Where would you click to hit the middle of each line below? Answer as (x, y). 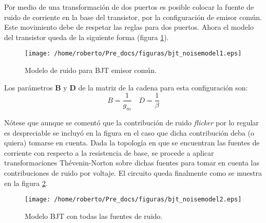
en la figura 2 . (26, 183)
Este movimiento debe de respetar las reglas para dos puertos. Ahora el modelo (129, 27)
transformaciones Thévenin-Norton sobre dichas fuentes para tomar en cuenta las (132, 163)
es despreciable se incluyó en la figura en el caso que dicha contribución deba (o (129, 132)
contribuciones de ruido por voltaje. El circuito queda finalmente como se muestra (133, 173)
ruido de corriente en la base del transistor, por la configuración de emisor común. (133, 17)
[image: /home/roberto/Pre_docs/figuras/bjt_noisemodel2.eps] (133, 200)
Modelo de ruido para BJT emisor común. (91, 70)
